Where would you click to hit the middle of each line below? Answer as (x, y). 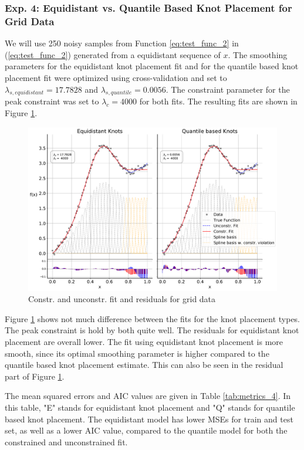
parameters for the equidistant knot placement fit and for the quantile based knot (152, 66)
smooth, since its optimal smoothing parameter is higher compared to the (137, 353)
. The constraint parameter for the (228, 89)
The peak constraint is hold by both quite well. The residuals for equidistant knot (152, 330)
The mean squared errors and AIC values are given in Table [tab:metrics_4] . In (148, 396)
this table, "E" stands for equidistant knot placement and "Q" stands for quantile (150, 407)
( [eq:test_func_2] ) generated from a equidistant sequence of (113, 54)
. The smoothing (258, 54)
